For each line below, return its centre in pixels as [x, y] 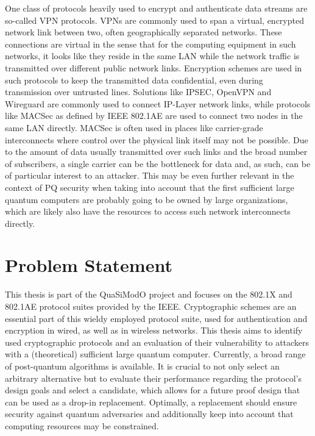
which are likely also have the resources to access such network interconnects [148, 211]
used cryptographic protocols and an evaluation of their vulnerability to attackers [157, 342]
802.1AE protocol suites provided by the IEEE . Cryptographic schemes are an [151, 306]
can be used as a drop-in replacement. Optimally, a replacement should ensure [151, 402]
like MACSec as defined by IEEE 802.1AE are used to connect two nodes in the [154, 116]
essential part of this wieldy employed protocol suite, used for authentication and [156, 318]
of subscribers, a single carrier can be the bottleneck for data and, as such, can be [158, 163]
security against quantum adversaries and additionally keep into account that [149, 414]
